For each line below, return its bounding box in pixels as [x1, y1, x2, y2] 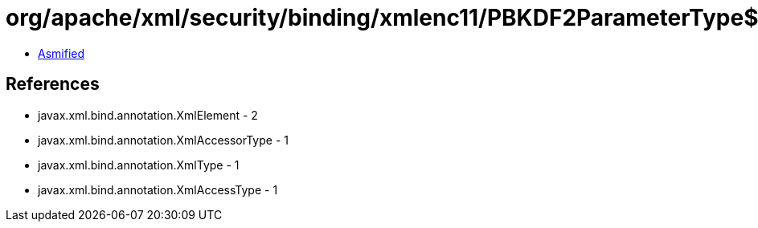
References [6, 74, 100, 95]
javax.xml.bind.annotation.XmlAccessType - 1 [38, 182, 278, 197]
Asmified [38, 46, 85, 60]
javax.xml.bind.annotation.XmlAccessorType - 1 [38, 132, 289, 147]
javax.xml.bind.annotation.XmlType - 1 [38, 157, 240, 172]
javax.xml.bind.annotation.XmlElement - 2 [38, 108, 258, 122]
